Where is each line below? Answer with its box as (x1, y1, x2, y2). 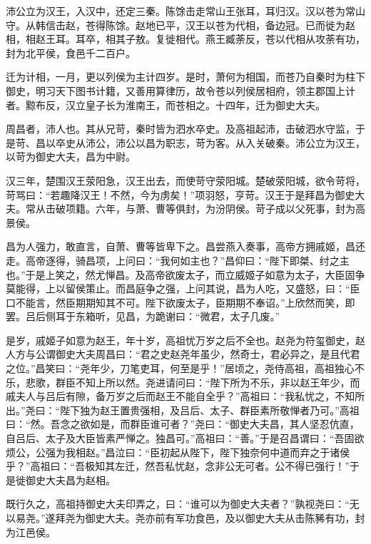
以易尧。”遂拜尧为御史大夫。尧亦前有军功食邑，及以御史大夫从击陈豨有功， (6, 510, 355, 525)
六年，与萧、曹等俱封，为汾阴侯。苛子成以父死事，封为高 (95, 201, 365, 216)
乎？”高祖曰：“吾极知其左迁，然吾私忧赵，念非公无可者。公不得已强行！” (6, 458, 350, 473)
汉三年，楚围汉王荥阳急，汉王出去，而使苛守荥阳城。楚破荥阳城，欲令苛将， (6, 173, 365, 188)
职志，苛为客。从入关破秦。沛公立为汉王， (165, 135, 365, 150)
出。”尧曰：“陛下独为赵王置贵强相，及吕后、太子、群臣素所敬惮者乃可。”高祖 (6, 402, 360, 417)
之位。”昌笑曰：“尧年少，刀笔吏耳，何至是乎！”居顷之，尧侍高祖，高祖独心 (6, 361, 355, 376)
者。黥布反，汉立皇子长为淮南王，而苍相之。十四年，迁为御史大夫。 (6, 97, 325, 112)
